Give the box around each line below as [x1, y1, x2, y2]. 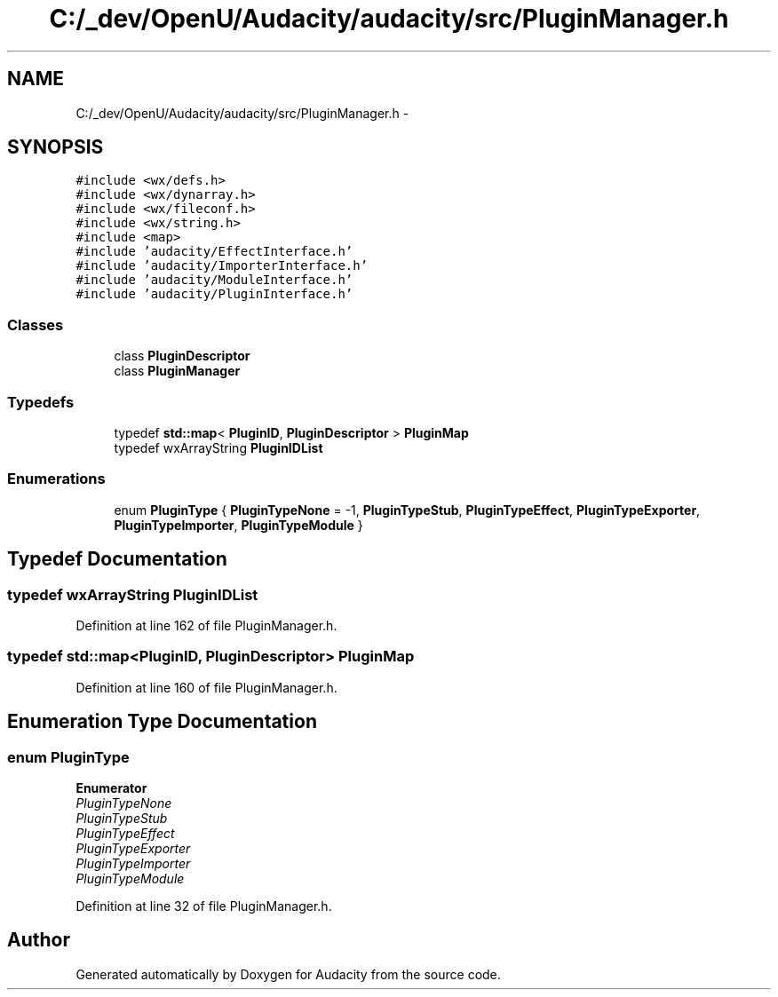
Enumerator [75, 779, 147, 795]
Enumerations [7, 470, 106, 488]
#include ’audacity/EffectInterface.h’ [75, 244, 353, 259]
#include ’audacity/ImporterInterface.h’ [75, 258, 369, 273]
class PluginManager [114, 363, 241, 379]
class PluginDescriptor [114, 348, 250, 364]
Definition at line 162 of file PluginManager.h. [75, 617, 337, 633]
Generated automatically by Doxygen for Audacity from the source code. [75, 966, 501, 982]
